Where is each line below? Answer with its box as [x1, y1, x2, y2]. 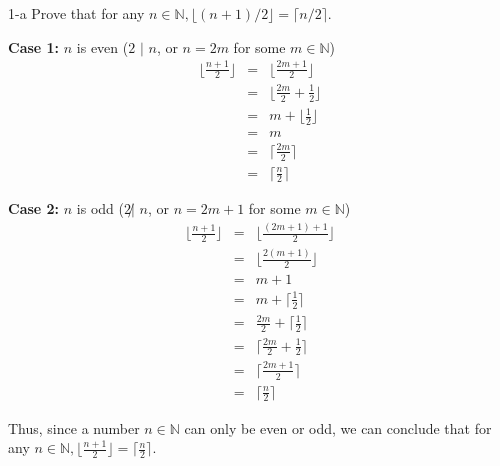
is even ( [76, 36, 129, 57]
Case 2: [8, 198, 60, 219]
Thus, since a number [8, 417, 140, 438]
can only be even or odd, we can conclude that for [184, 417, 492, 438]
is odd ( [76, 198, 124, 219]
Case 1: [8, 36, 60, 57]
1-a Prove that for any [8, 3, 145, 23]
